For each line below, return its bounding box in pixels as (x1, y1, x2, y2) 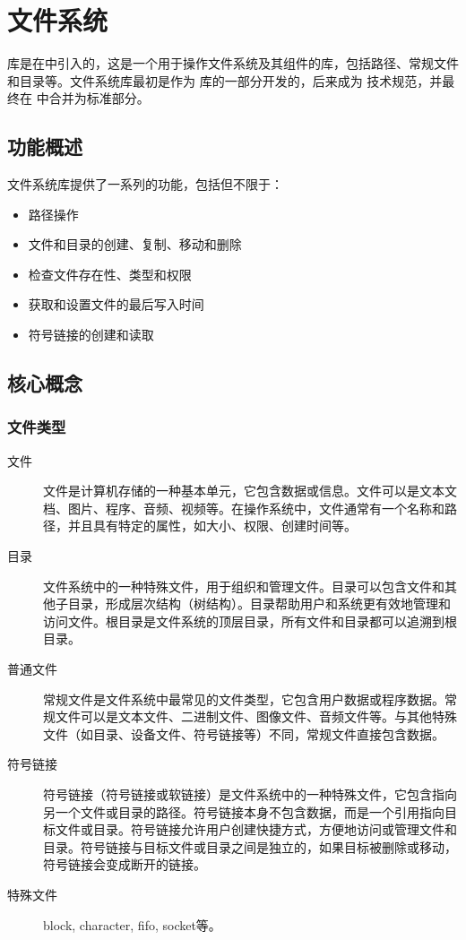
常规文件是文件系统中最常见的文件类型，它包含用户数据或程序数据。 (43, 689, 444, 708)
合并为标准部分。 (48, 89, 150, 108)
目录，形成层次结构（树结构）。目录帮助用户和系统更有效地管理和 (67, 594, 451, 613)
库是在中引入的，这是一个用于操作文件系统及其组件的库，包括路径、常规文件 (7, 54, 459, 73)
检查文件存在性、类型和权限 (28, 264, 192, 283)
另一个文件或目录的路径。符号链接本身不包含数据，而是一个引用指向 (43, 802, 444, 821)
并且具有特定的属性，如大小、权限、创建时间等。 (67, 516, 357, 535)
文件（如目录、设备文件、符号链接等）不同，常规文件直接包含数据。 (43, 724, 444, 743)
